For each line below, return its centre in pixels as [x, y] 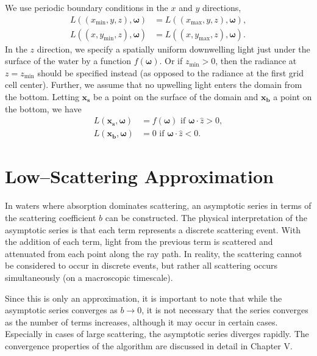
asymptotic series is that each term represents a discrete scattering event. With [153, 229]
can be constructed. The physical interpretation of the [206, 217]
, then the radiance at [256, 61]
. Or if [171, 61]
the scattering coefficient [51, 217]
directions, [222, 7]
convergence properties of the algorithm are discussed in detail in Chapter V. [149, 345]
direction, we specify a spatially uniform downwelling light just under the [173, 49]
